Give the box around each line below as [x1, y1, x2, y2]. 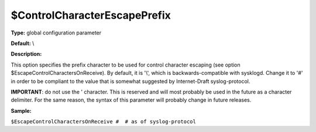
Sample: [11, 107, 32, 114]
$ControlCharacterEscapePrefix [11, 9, 171, 22]
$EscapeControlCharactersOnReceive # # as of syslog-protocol [11, 119, 196, 125]
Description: [11, 50, 42, 58]
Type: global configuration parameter [11, 29, 102, 36]
